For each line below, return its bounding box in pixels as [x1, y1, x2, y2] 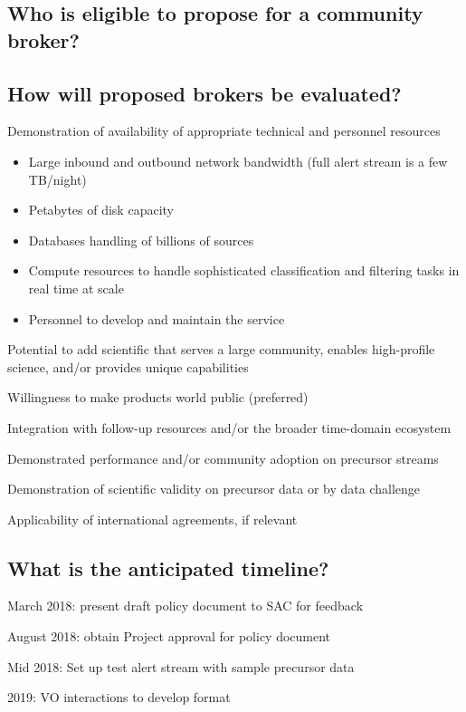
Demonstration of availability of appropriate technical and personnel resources [7, 121, 441, 140]
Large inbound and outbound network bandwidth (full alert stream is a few [28, 151, 448, 170]
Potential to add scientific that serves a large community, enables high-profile [7, 340, 435, 359]
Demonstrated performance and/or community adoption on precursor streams [7, 448, 439, 467]
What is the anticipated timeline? [7, 553, 329, 582]
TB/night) [28, 169, 87, 188]
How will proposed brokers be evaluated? [7, 79, 402, 107]
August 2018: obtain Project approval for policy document [7, 627, 331, 646]
